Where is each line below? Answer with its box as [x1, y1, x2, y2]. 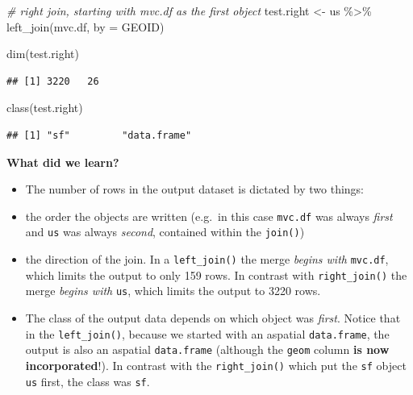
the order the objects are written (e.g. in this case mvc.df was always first [25, 207, 393, 224]
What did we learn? [6, 153, 119, 170]
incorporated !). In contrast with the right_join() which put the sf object [25, 356, 407, 373]
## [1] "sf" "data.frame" [6, 129, 192, 141]
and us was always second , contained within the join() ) [25, 223, 305, 240]
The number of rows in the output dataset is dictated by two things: [25, 181, 365, 197]
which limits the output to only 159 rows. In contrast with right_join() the [25, 266, 407, 283]
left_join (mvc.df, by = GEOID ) [6, 18, 165, 35]
